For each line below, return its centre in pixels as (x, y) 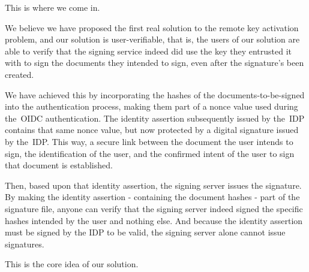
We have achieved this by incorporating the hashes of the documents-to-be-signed (155, 94)
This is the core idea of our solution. (72, 264)
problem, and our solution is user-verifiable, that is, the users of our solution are (152, 39)
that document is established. (59, 165)
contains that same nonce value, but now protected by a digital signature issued (152, 130)
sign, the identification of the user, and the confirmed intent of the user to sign (150, 153)
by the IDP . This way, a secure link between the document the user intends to (149, 141)
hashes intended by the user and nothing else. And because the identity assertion (154, 220)
